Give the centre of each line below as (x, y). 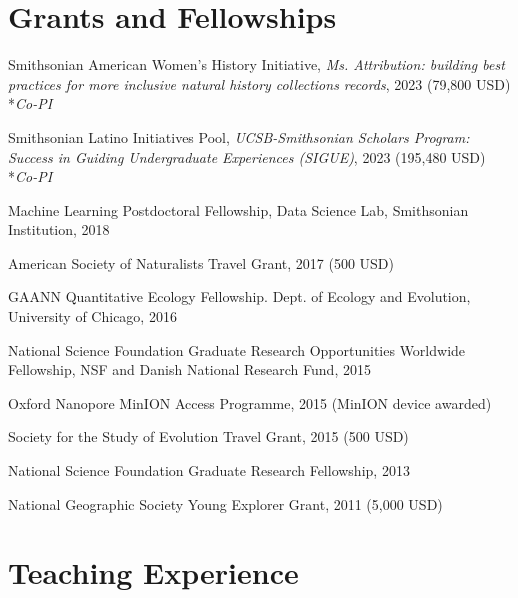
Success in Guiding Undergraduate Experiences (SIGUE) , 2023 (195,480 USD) (247, 156)
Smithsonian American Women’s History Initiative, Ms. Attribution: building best (256, 64)
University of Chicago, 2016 (92, 316)
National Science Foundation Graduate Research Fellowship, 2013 (209, 470)
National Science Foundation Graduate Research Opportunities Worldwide (237, 349)
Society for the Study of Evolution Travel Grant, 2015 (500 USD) (208, 436)
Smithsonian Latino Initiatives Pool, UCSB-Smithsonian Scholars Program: (239, 136)
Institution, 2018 (59, 229)
